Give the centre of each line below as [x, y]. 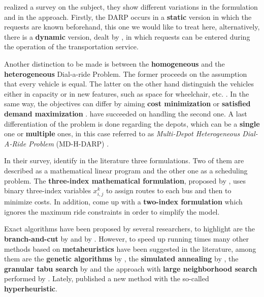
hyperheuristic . [31, 288]
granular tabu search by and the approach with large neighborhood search [131, 268]
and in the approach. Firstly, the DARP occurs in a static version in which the [128, 17]
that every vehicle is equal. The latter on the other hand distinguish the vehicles [129, 84]
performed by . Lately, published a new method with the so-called [107, 278]
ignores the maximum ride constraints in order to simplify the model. [112, 211]
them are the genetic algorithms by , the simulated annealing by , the [121, 259]
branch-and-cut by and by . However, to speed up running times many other [126, 239]
